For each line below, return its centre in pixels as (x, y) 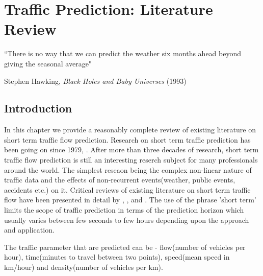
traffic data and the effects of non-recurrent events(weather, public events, (120, 180)
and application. (29, 230)
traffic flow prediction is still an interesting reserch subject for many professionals (131, 160)
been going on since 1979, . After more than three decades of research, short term (131, 149)
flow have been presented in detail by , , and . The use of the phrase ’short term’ (130, 200)
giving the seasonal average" (48, 63)
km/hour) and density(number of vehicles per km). (84, 267)
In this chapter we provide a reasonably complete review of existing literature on (130, 130)
